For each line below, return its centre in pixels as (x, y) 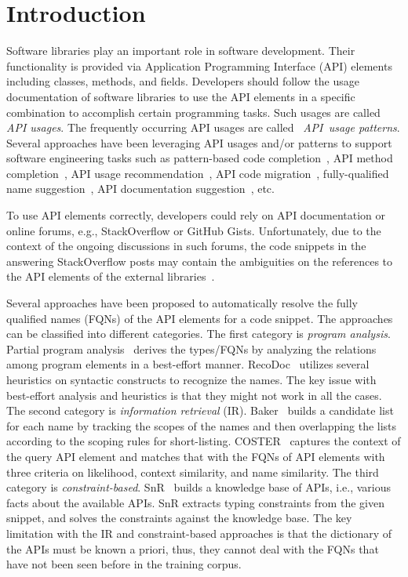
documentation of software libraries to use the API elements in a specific (181, 96)
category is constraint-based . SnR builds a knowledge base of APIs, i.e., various (199, 487)
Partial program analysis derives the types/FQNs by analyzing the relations (191, 348)
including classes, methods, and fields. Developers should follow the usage (183, 81)
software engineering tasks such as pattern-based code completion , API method (200, 158)
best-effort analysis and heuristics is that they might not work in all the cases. (194, 395)
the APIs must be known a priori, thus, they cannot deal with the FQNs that (193, 548)
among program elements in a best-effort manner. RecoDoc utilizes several (188, 364)
